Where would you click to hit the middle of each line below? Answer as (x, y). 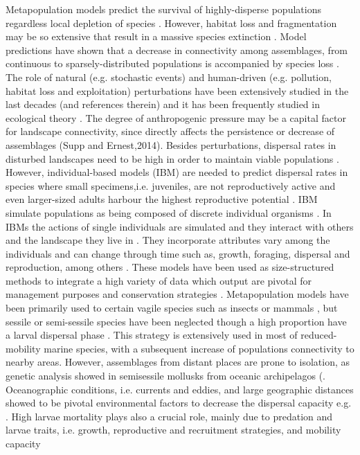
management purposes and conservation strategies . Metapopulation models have (177, 294)
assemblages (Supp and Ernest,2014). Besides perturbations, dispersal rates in (171, 144)
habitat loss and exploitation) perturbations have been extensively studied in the (177, 90)
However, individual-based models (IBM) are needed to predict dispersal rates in (177, 172)
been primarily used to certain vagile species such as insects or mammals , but (172, 308)
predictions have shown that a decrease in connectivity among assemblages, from (177, 50)
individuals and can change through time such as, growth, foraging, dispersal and (178, 253)
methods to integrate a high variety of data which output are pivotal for (159, 280)
